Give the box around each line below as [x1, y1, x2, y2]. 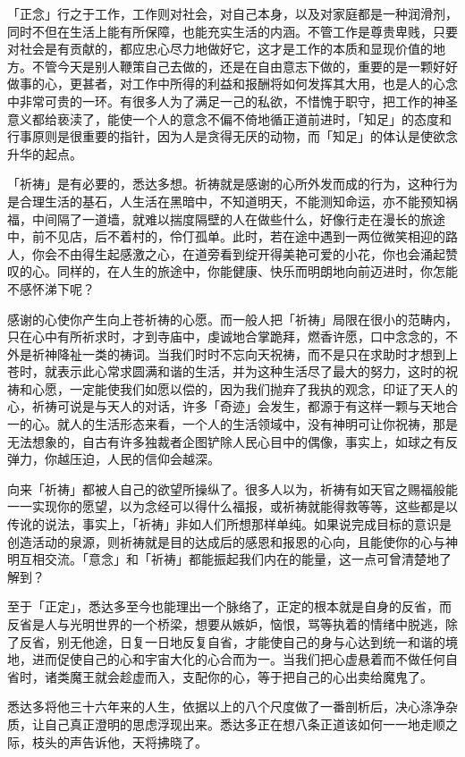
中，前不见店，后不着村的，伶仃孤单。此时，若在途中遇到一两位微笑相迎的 [7, 227, 445, 246]
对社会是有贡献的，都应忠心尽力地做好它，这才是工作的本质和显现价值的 [7, 39, 433, 58]
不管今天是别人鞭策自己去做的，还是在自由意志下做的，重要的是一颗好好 [31, 56, 458, 75]
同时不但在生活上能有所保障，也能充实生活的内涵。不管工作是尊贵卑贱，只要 [7, 21, 458, 40]
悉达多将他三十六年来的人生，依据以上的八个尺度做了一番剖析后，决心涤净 [7, 697, 445, 716]
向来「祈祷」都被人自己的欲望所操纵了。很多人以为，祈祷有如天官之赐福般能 [7, 479, 458, 498]
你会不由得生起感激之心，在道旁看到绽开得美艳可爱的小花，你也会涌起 [31, 244, 445, 263]
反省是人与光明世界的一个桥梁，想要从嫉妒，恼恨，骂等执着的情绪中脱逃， [7, 615, 445, 633]
